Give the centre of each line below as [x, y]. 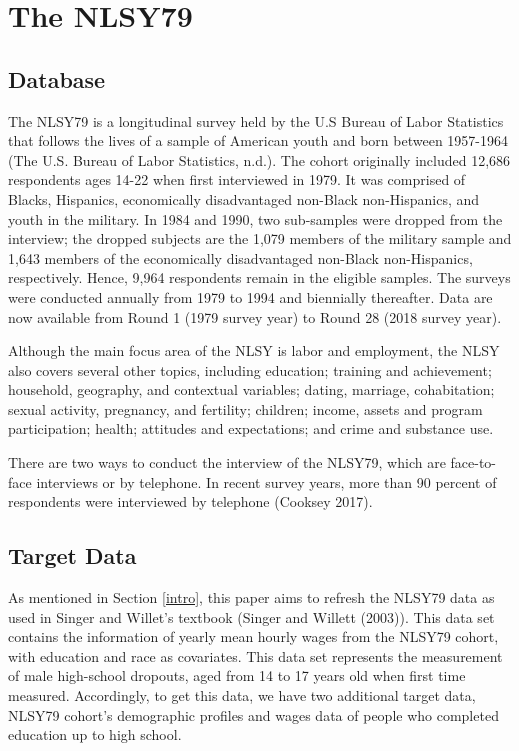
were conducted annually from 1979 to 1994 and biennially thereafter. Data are [250, 296]
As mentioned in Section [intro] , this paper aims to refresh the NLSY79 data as [251, 597]
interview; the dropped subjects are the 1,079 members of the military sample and [260, 238]
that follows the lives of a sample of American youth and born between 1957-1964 [258, 140]
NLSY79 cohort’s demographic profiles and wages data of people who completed [253, 714]
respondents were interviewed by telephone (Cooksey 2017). [190, 501]
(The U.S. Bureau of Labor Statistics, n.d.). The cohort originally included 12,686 [259, 159]
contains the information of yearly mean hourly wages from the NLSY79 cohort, [253, 636]
